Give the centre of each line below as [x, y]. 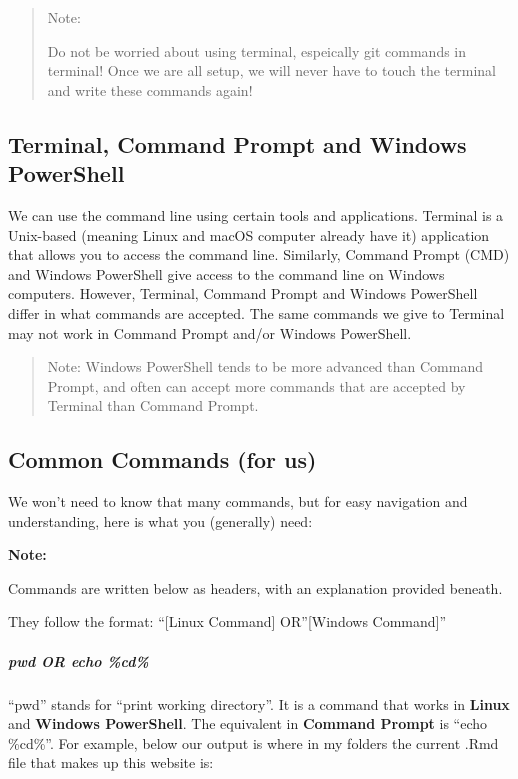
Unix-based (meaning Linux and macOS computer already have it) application [249, 234]
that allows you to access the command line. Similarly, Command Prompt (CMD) [259, 254]
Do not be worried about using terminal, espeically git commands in [257, 50]
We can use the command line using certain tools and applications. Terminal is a [256, 214]
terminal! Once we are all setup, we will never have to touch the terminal [271, 70]
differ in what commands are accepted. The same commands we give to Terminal [256, 312]
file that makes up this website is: [111, 762]
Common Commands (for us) [162, 459]
